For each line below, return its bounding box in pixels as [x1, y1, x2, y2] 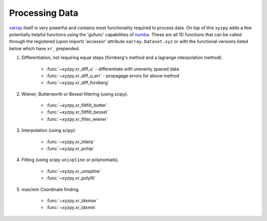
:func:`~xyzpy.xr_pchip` [46, 146, 95, 152]
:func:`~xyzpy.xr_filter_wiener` [46, 116, 108, 122]
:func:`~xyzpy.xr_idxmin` [46, 205, 96, 211]
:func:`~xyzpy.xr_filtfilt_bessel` [46, 109, 109, 115]
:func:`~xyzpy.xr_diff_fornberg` [46, 80, 110, 86]
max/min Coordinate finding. [21, 186, 80, 192]
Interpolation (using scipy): [21, 127, 76, 133]
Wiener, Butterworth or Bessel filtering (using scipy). [21, 91, 129, 97]
